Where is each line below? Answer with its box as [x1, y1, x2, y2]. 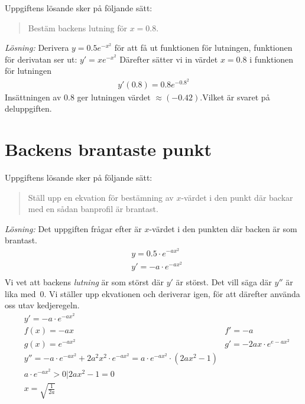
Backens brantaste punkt [5, 137, 212, 161]
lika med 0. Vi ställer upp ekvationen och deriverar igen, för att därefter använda [5, 287, 300, 299]
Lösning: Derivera [5, 41, 69, 54]
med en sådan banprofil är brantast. [28, 203, 158, 215]
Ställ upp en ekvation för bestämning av [28, 191, 174, 203]
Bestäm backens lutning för [28, 21, 128, 34]
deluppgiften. [5, 102, 52, 115]
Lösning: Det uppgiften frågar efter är [5, 222, 142, 234]
